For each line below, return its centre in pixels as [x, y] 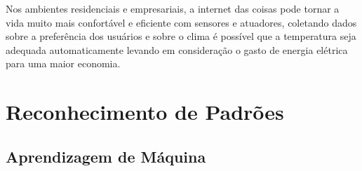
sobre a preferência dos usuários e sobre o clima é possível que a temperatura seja [181, 36]
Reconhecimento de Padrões [145, 112]
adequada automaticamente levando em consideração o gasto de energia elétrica [177, 49]
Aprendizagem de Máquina [106, 156]
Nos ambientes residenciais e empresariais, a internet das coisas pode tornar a [173, 8]
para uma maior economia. [63, 63]
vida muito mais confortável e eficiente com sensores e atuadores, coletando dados [181, 22]
